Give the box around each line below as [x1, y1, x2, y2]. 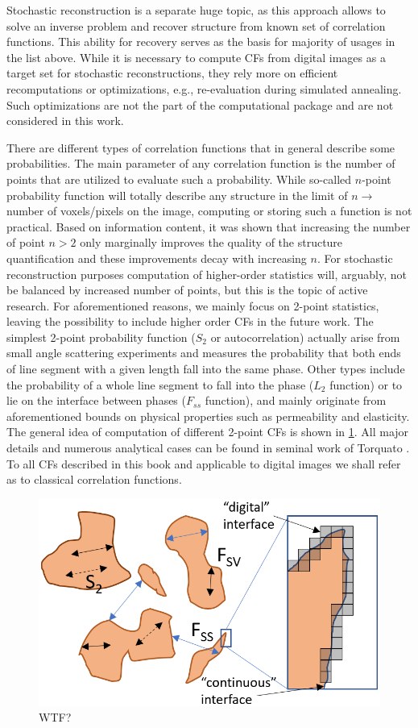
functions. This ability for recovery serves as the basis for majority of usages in [6, 33, 395, 50]
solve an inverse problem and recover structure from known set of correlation [6, 17, 386, 34]
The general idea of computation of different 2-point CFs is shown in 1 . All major [6, 423, 409, 440]
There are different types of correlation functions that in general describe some [6, 139, 395, 156]
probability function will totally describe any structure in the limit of [6, 186, 348, 203]
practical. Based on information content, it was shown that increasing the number [6, 218, 411, 235]
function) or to [329, 376, 403, 393]
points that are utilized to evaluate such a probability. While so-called [6, 170, 352, 187]
